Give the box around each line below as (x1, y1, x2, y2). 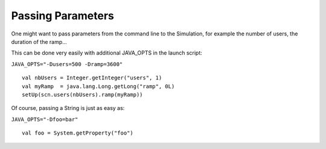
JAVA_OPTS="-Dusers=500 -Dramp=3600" (11, 61, 123, 67)
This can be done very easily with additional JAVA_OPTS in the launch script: (11, 49, 202, 56)
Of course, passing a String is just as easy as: (11, 105, 125, 112)
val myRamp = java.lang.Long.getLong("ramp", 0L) (22, 83, 175, 90)
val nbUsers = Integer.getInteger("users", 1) (22, 74, 162, 81)
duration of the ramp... (11, 38, 68, 45)
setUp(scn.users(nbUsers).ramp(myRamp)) (22, 91, 143, 98)
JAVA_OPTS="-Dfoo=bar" (11, 116, 78, 123)
